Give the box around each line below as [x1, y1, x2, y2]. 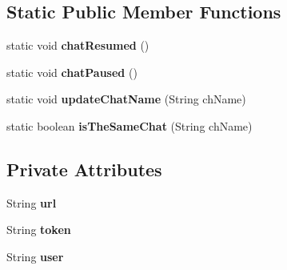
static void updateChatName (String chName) [6, 91, 246, 107]
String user [6, 248, 64, 264]
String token [6, 221, 71, 238]
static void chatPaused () [6, 63, 138, 80]
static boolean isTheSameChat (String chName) [6, 117, 253, 134]
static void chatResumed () [6, 37, 149, 54]
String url [6, 194, 57, 211]
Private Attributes [6, 156, 162, 181]
